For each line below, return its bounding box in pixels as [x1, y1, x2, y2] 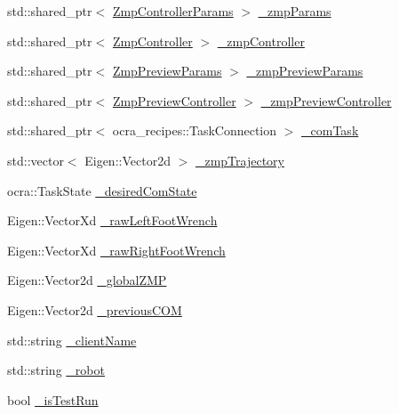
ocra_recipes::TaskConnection [112, 121, 277, 140]
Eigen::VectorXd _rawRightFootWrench [7, 240, 226, 259]
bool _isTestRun [7, 390, 99, 409]
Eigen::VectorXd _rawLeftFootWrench [7, 211, 218, 230]
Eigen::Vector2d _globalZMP [7, 271, 167, 289]
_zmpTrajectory [195, 150, 284, 169]
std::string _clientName [7, 330, 137, 349]
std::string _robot [7, 361, 105, 379]
